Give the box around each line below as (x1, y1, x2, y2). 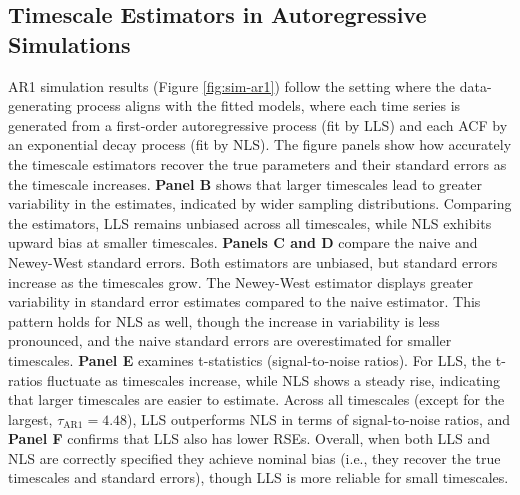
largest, (8, 408, 53, 429)
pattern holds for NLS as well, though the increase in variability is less (8, 310, 440, 331)
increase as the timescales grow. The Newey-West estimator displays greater (8, 271, 474, 292)
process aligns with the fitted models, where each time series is (76, 95, 461, 116)
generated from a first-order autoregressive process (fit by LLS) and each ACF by (8, 114, 508, 135)
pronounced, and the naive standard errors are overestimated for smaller (8, 330, 452, 351)
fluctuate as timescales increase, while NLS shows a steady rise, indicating (47, 369, 501, 390)
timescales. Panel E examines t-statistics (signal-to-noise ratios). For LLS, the (8, 349, 492, 370)
